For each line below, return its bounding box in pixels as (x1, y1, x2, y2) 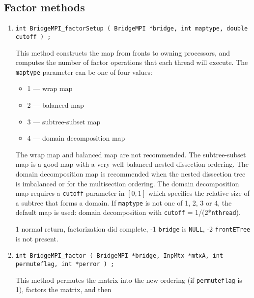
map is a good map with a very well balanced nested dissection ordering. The (15, 159, 249, 169)
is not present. (15, 233, 58, 243)
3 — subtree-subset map (27, 116, 101, 126)
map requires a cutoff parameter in (15, 188, 125, 198)
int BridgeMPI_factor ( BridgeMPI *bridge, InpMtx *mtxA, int (15, 252, 224, 260)
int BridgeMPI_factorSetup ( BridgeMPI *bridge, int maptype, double (15, 25, 248, 32)
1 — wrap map (27, 83, 73, 93)
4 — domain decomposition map (27, 133, 125, 143)
